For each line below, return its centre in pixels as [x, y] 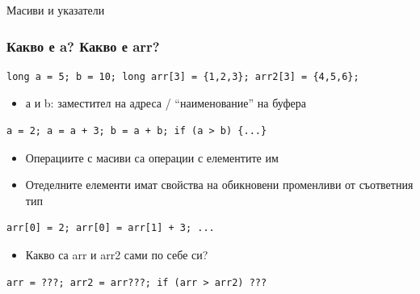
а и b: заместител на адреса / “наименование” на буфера [166, 103]
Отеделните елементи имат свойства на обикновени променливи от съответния [219, 185]
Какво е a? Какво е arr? [83, 46]
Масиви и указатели [56, 10]
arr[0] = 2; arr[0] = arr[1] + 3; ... [111, 228]
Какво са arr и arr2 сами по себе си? [117, 254]
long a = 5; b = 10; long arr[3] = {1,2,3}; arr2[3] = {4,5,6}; [183, 76]
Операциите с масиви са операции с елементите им [152, 157]
